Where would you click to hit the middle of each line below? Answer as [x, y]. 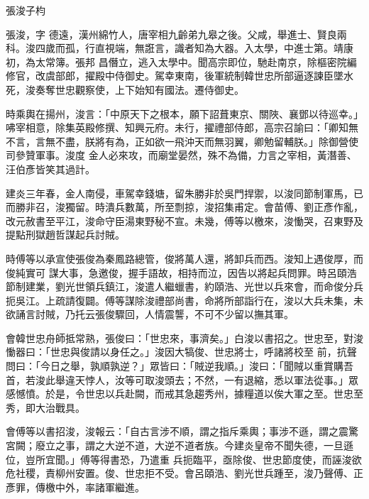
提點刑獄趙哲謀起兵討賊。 [65, 235]
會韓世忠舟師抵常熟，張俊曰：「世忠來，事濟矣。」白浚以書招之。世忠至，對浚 [184, 338]
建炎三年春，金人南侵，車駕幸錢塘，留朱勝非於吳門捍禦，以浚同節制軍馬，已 [184, 193]
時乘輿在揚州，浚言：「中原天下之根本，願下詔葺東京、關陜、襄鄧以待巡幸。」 [184, 113]
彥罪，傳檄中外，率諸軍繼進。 [75, 487]
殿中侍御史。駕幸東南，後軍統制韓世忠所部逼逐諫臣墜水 [224, 76]
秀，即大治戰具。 [45, 407]
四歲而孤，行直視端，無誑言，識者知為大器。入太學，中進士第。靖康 [194, 48]
